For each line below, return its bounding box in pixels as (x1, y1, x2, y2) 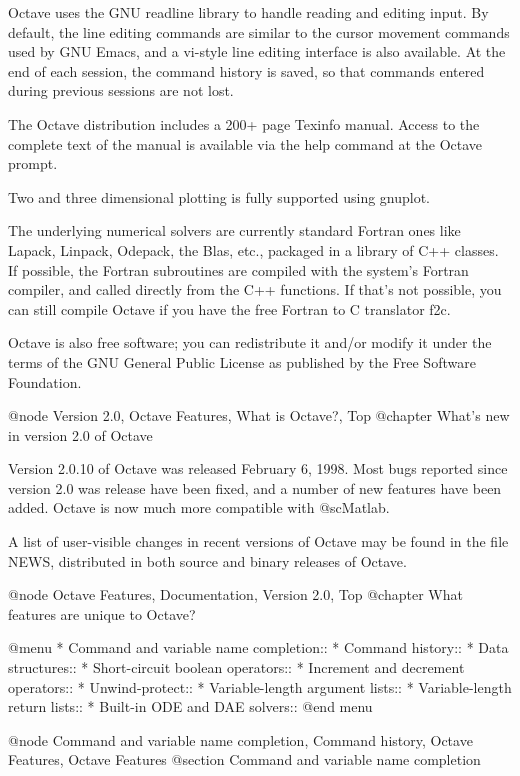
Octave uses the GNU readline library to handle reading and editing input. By (8, 2, 489, 22)
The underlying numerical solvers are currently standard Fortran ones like (8, 220, 461, 241)
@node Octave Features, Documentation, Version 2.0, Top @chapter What (8, 584, 463, 605)
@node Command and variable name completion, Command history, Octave (8, 729, 473, 750)
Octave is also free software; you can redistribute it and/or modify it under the (8, 332, 492, 353)
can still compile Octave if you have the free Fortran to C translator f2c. (8, 298, 451, 319)
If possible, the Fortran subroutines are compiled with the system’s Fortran (8, 259, 469, 280)
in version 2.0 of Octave (8, 424, 153, 445)
